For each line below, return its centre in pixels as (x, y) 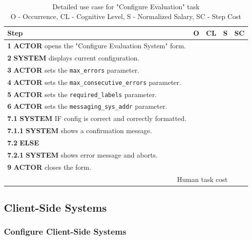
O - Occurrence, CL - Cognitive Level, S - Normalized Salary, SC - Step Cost (126, 16)
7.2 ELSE (23, 143)
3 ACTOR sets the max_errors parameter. (73, 70)
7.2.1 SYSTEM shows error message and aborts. (83, 154)
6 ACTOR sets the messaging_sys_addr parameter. (87, 106)
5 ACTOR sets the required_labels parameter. (82, 94)
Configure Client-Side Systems (65, 231)
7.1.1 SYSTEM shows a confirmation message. (80, 130)
